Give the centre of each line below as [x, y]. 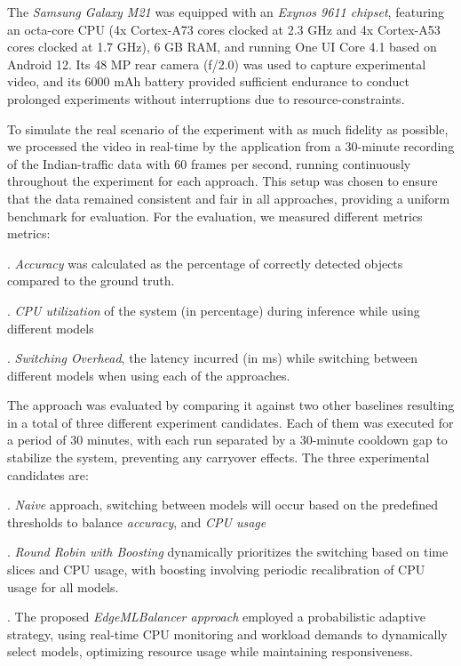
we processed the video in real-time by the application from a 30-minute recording [231, 146]
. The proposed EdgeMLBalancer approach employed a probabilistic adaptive [216, 617]
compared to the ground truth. [91, 281]
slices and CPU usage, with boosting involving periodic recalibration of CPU [216, 570]
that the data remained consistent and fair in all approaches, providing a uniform [229, 198]
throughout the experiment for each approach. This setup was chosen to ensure [223, 181]
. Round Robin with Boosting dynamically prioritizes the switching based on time [228, 552]
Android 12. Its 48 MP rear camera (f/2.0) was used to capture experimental [217, 64]
